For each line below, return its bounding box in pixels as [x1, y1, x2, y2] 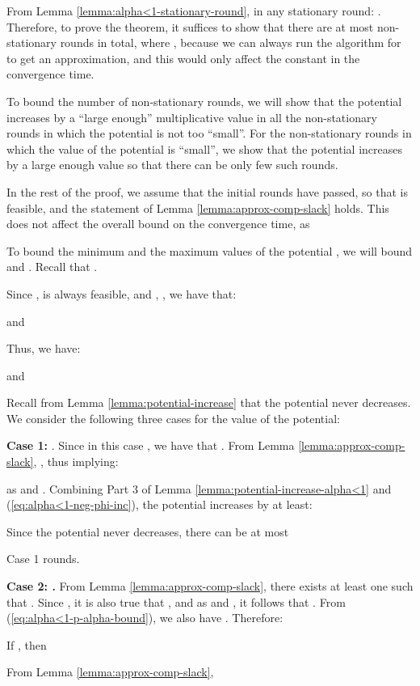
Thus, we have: [6, 340, 81, 357]
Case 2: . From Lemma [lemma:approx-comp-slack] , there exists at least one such [6, 578, 414, 595]
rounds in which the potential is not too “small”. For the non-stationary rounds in [6, 125, 412, 142]
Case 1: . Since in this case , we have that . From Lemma [6, 437, 295, 454]
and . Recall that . [6, 258, 98, 275]
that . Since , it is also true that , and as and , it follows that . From [6, 593, 346, 610]
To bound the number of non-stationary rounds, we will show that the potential [6, 92, 402, 109]
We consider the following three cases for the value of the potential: [6, 409, 340, 426]
